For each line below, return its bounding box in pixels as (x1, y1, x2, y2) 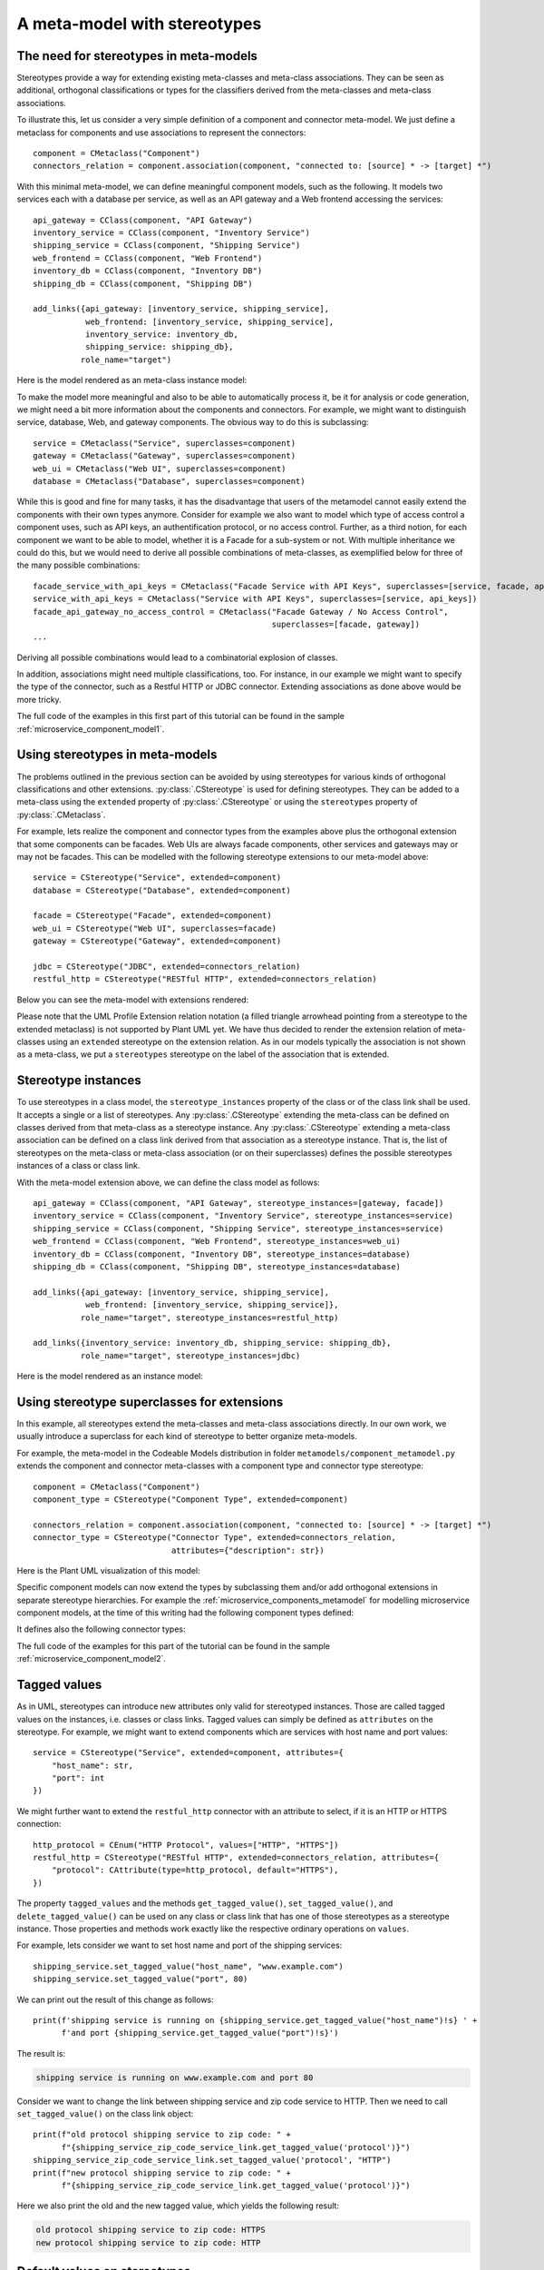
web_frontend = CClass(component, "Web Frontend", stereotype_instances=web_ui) (33, 1236, 402, 1247)
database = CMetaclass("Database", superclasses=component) (33, 477, 306, 486)
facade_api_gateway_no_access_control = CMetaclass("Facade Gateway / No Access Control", (33, 607, 449, 617)
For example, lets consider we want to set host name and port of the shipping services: (16, 1939, 343, 1951)
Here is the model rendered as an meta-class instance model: (16, 375, 248, 386)
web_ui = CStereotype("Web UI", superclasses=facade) (33, 923, 277, 933)
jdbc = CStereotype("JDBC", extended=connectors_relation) (33, 962, 301, 972)
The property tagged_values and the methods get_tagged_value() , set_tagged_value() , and (16, 1898, 393, 1909)
